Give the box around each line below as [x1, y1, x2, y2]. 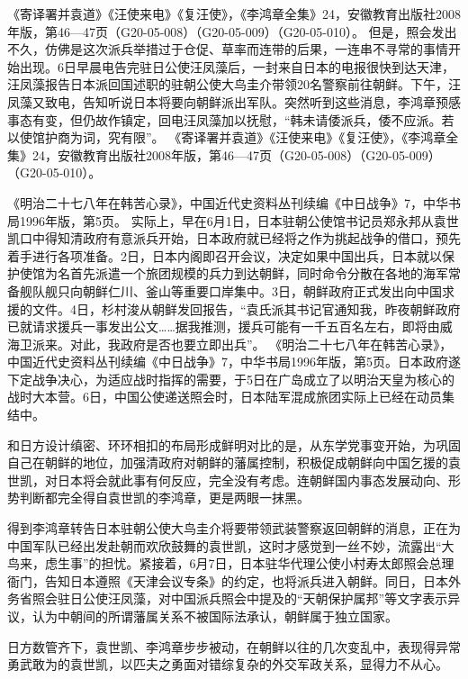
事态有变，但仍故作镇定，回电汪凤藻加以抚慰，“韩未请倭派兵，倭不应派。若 [7, 110, 454, 129]
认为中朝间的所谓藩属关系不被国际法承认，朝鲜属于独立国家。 [31, 607, 398, 625]
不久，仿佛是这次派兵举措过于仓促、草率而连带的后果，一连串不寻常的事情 [7, 40, 448, 59]
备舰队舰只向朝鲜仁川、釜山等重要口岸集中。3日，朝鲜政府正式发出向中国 [7, 281, 442, 300]
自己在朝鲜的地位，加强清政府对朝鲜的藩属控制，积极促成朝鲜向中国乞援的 [7, 453, 448, 472]
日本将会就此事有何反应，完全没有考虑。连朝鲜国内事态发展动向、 [57, 470, 448, 489]
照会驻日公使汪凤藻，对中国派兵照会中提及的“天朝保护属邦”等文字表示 [31, 589, 448, 608]
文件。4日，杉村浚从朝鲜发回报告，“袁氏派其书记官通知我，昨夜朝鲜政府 [31, 299, 461, 318]
